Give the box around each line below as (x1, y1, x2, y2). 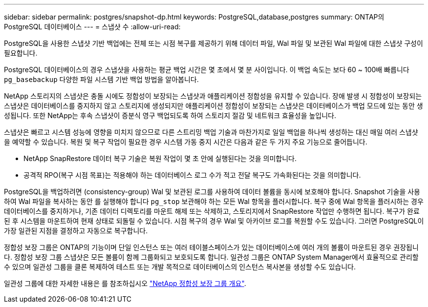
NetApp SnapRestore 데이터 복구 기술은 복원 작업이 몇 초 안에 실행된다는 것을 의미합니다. (23, 154, 297, 163)
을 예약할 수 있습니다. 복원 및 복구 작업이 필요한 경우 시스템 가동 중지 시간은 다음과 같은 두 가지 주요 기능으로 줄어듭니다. (4, 138, 367, 146)
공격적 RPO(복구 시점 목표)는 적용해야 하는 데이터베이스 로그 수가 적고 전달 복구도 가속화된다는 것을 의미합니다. (23, 171, 361, 179)
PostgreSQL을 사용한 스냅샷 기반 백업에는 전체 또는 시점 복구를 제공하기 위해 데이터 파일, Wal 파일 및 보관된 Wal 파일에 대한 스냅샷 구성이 (4, 39, 423, 47)
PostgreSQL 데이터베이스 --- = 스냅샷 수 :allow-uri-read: (4, 22, 181, 31)
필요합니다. (4, 49, 38, 57)
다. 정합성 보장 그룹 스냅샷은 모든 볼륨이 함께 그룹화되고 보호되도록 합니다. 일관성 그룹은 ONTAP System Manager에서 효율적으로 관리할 (4, 253, 419, 261)
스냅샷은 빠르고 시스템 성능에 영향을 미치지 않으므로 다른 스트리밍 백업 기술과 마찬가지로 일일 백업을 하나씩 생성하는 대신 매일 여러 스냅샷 (4, 128, 418, 136)
